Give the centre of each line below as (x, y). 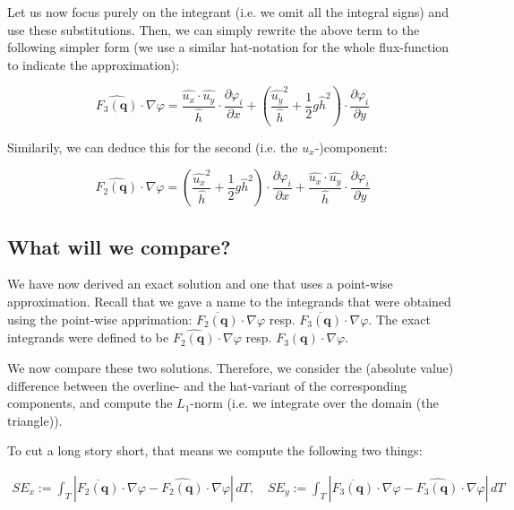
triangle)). (35, 420)
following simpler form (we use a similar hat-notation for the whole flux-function (228, 47)
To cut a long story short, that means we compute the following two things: (215, 450)
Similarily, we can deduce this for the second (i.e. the (153, 147)
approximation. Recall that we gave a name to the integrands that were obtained (229, 302)
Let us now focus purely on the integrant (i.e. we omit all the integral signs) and (228, 12)
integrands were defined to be (88, 337)
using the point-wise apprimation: (100, 319)
